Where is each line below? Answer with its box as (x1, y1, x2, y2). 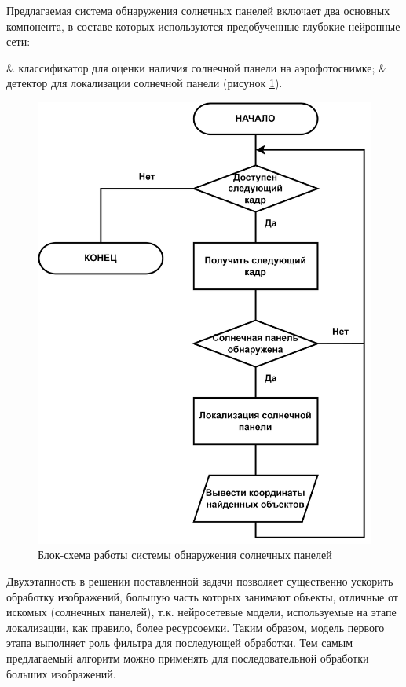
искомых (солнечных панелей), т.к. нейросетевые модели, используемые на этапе (6, 604, 397, 620)
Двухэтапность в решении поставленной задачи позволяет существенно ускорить (6, 573, 393, 589)
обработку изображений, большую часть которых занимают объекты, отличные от (6, 588, 398, 604)
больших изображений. (6, 665, 116, 681)
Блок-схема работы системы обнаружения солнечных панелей (38, 546, 332, 563)
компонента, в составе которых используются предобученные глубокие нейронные (6, 17, 401, 34)
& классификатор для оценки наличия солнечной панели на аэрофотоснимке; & (6, 59, 387, 75)
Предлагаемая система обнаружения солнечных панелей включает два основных (6, 2, 390, 18)
